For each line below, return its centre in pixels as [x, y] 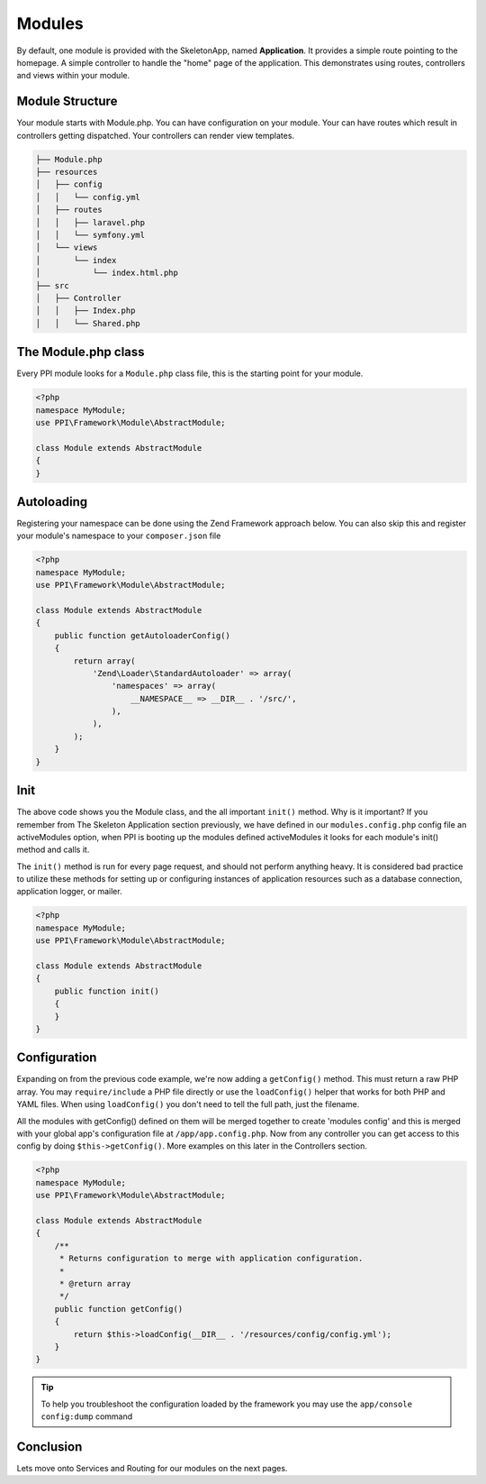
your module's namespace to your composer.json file [119, 536]
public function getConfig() [119, 1309]
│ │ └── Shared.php [88, 323]
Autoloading [52, 502]
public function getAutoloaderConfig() [143, 635]
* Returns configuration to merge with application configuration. [211, 1259]
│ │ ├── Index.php [85, 311]
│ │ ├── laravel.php [90, 222]
